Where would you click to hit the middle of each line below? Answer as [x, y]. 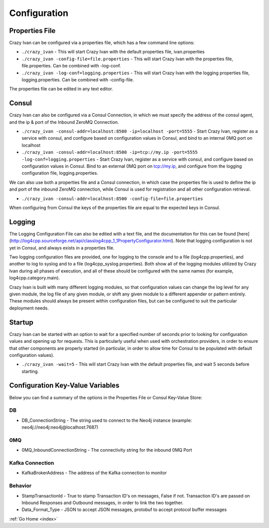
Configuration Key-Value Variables [64, 386]
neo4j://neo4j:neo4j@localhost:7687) [60, 427]
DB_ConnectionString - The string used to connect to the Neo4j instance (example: [107, 420]
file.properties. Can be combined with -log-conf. [71, 66]
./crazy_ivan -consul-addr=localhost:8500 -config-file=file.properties [112, 199]
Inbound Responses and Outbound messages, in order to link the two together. [103, 503]
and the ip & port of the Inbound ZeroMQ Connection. [64, 122]
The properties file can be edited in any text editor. [61, 89]
